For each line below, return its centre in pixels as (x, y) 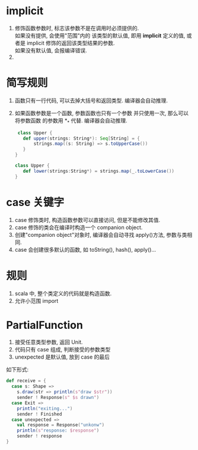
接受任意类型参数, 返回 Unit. (49, 342)
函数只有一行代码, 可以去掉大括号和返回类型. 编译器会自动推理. (91, 100)
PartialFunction (44, 325)
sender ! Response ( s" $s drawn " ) (58, 398)
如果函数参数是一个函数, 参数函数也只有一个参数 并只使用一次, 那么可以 (101, 113)
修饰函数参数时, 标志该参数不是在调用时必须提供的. (77, 28)
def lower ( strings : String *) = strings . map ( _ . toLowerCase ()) (99, 171)
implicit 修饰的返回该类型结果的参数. (71, 43)
